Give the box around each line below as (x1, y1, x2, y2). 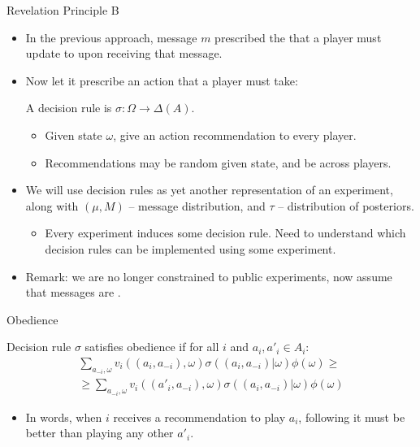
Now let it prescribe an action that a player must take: (25, 72, 298, 89)
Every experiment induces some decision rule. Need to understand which (45, 224, 406, 241)
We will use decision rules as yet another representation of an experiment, (25, 181, 393, 198)
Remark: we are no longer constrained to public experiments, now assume (25, 267, 392, 284)
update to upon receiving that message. (25, 45, 223, 62)
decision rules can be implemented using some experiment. (45, 240, 336, 257)
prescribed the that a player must (214, 28, 382, 46)
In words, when (25, 408, 102, 425)
